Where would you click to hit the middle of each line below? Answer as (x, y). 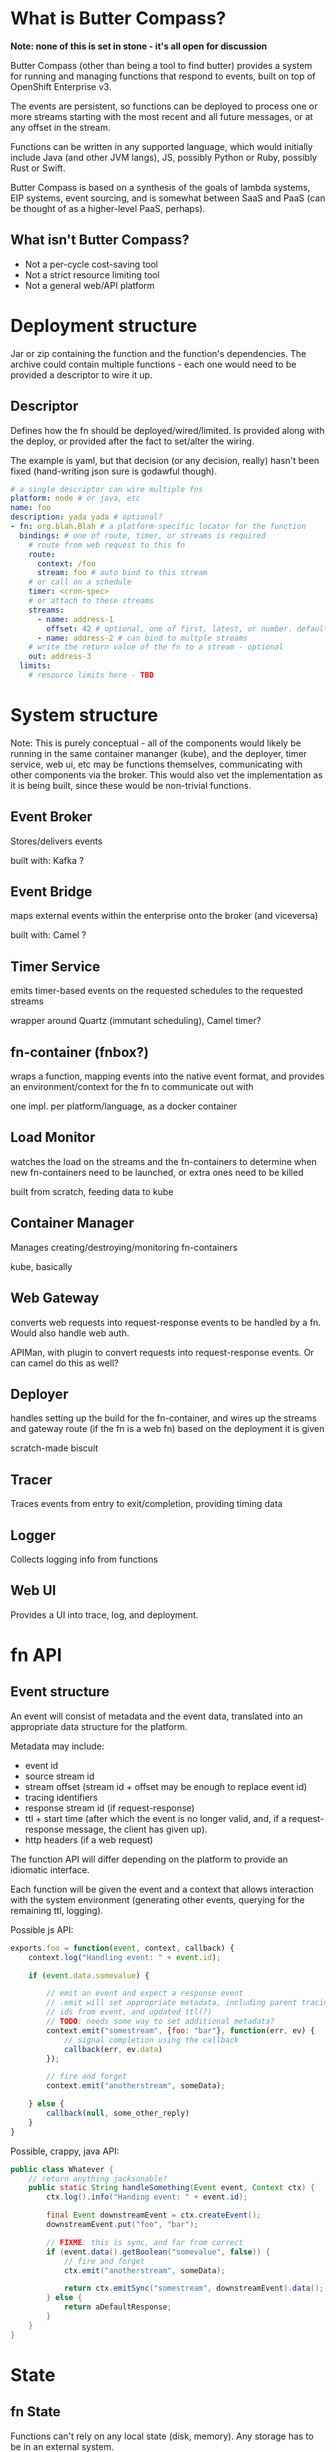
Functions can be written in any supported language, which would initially (161, 146)
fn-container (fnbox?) (80, 1052)
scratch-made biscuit (54, 1448)
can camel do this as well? (64, 1363)
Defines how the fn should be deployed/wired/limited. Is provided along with (167, 430)
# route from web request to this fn (107, 545)
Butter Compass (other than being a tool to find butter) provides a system (161, 65)
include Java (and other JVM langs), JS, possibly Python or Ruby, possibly (164, 157)
